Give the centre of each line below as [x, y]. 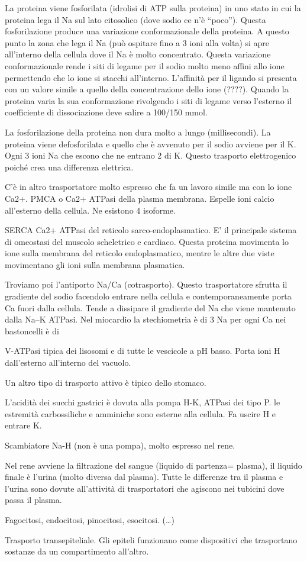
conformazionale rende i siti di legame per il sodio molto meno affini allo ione [145, 65]
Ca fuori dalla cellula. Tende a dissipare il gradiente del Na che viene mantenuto [150, 307]
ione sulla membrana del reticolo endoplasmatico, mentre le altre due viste [140, 253]
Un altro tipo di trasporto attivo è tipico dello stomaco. [106, 382]
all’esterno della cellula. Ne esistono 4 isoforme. [90, 210]
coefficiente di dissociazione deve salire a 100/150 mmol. [106, 112]
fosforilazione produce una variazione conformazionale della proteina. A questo [147, 31]
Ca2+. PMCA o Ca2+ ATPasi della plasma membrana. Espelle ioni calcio [140, 198]
